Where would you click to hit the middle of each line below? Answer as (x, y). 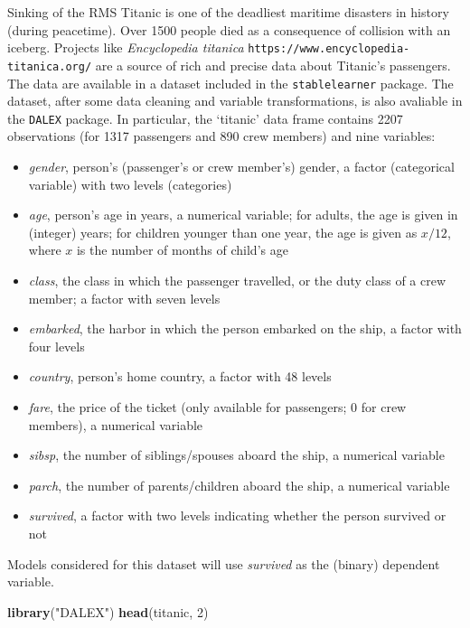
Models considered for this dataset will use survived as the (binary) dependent (224, 563)
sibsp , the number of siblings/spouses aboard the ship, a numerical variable (236, 455)
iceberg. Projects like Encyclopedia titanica (126, 47)
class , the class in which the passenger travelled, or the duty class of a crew (237, 280)
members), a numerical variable (116, 424)
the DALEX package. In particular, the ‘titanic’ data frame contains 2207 (205, 118)
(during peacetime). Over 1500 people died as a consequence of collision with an (229, 29)
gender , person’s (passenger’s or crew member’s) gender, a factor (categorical (241, 166)
